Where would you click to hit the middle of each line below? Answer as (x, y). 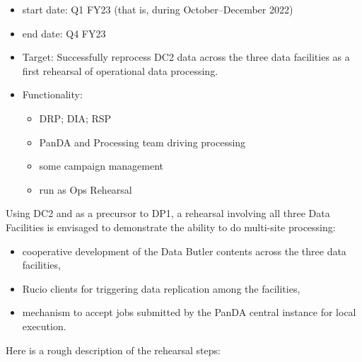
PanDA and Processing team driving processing (142, 142)
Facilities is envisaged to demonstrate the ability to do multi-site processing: (171, 227)
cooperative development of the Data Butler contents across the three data (184, 251)
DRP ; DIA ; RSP (75, 118)
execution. (44, 326)
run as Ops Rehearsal (86, 189)
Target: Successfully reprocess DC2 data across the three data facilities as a (186, 57)
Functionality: (52, 94)
